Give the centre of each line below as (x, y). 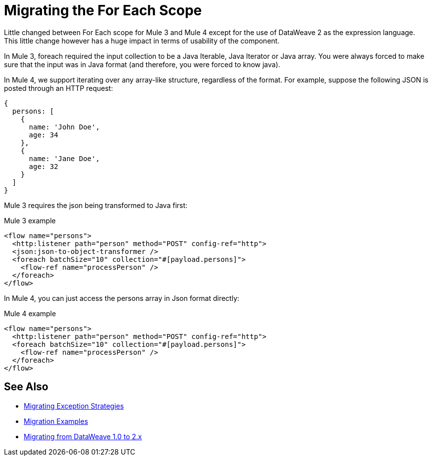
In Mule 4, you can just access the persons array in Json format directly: (122, 298)
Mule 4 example (30, 313)
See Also (26, 387)
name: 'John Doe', (64, 127)
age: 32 (43, 166)
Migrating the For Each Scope (103, 10)
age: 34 (43, 135)
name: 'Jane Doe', (64, 158)
